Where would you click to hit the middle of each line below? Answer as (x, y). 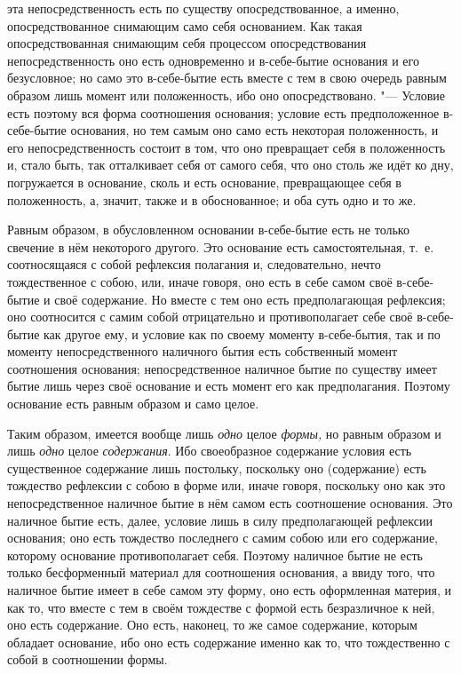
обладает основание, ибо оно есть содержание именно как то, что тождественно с (229, 642)
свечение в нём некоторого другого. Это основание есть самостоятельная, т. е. (221, 246)
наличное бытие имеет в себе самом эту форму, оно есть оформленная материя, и (229, 590)
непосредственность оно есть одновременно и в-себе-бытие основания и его (213, 60)
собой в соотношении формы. (87, 659)
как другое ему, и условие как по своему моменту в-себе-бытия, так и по (242, 333)
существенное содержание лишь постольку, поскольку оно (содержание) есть (217, 468)
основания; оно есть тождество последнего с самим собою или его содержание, (223, 538)
